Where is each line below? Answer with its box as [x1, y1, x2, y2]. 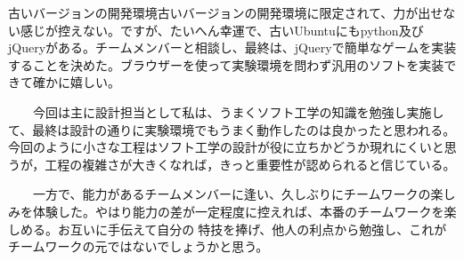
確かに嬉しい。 [32, 73, 120, 91]
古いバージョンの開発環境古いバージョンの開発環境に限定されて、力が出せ [8, 4, 444, 21]
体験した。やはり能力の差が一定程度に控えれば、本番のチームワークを [32, 202, 444, 220]
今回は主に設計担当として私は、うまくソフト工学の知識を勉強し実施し [32, 102, 444, 121]
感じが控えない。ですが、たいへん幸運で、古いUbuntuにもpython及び [20, 20, 424, 39]
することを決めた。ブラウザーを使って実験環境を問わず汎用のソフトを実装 [8, 55, 444, 74]
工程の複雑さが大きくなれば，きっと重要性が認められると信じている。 [45, 154, 456, 173]
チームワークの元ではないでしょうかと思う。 [8, 237, 269, 256]
